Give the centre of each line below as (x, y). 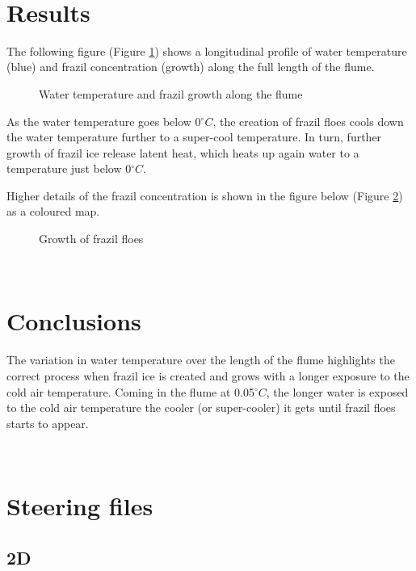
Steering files (80, 506)
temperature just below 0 (69, 168)
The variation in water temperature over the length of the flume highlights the (201, 360)
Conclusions (74, 321)
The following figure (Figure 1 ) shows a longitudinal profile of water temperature (207, 50)
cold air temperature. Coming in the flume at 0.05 (130, 391)
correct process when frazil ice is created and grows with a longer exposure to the (208, 375)
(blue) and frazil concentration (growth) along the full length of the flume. (191, 67)
